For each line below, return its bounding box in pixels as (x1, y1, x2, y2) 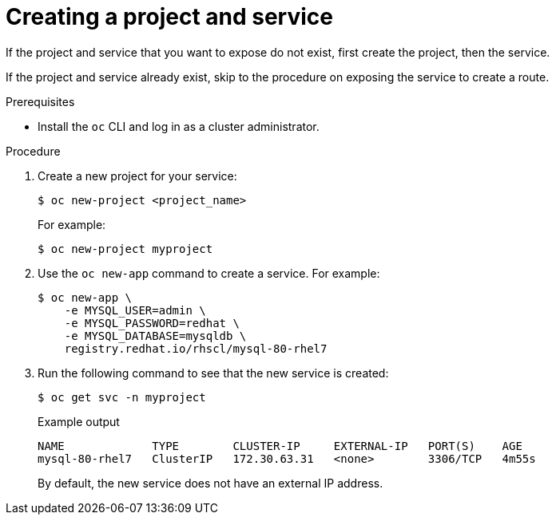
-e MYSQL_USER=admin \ (64, 303, 206, 317)
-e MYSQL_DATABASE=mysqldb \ (64, 329, 247, 342)
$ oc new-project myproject (38, 242, 213, 255)
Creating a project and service (6, 3, 333, 30)
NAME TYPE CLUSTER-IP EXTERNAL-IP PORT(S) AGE (38, 439, 522, 452)
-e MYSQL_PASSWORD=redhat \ (64, 316, 240, 330)
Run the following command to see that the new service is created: (38, 365, 389, 380)
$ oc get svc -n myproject (38, 390, 206, 404)
